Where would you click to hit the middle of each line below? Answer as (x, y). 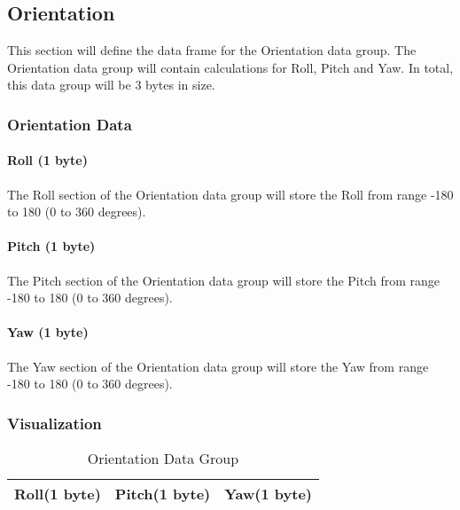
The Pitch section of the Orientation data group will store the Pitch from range (224, 280)
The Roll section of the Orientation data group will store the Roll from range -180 (230, 194)
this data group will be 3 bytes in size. (111, 85)
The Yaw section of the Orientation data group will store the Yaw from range (218, 366)
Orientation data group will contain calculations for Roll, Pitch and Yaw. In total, (230, 67)
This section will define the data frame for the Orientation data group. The (212, 50)
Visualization (55, 423)
